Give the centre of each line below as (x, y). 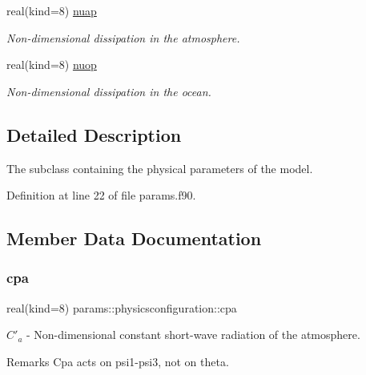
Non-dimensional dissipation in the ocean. (109, 91)
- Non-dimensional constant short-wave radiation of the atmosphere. (193, 335)
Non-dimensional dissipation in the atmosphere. (123, 37)
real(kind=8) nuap (52, 10)
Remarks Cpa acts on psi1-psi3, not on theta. (118, 361)
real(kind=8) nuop (52, 65)
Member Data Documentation (134, 238)
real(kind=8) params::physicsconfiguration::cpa (122, 307)
